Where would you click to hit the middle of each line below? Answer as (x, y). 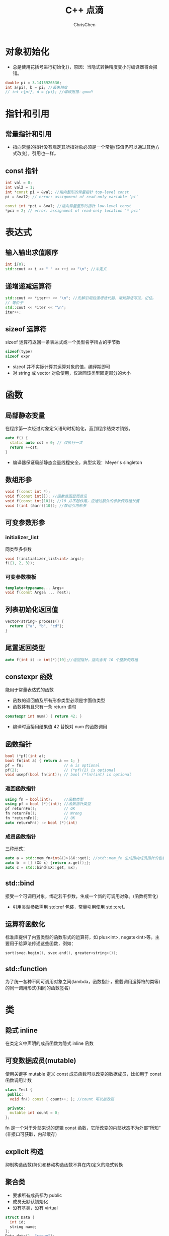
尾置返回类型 (25, 648)
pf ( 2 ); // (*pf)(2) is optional (60, 770)
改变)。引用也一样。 (38, 153)
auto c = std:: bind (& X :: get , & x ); (41, 867)
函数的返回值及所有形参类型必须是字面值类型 (59, 700)
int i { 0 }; (16, 264)
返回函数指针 (21, 789)
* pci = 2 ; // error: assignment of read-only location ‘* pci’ (73, 211)
